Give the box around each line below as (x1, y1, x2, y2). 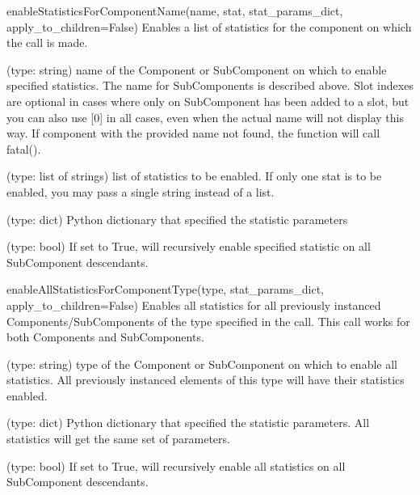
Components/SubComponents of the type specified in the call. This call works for (6, 312, 410, 329)
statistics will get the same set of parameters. (6, 430, 230, 447)
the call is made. (6, 34, 88, 51)
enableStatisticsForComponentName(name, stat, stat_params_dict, (6, 2, 343, 19)
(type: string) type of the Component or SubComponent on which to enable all (6, 355, 397, 372)
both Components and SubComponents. (6, 328, 204, 345)
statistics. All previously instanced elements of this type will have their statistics (6, 371, 405, 388)
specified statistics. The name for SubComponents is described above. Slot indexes (6, 77, 414, 94)
